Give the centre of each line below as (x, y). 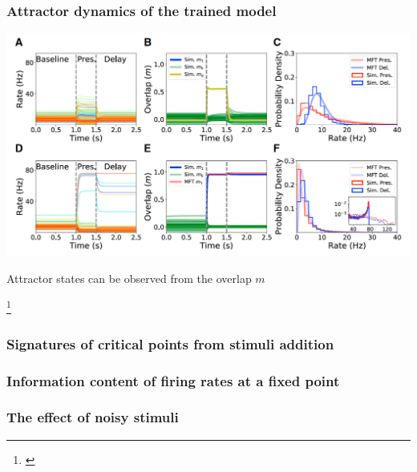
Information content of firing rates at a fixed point (173, 380)
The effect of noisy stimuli (93, 417)
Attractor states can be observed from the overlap (129, 278)
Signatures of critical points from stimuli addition (170, 343)
